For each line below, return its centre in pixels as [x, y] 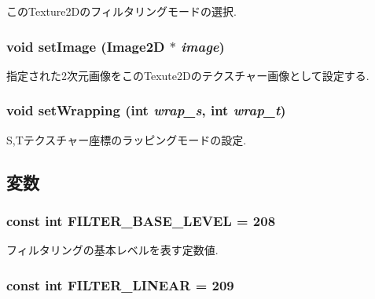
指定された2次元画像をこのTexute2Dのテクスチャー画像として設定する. [188, 75]
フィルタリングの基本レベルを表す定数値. [112, 250]
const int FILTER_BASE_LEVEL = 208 [141, 220]
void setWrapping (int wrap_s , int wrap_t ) [146, 110]
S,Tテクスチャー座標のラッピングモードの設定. [127, 139]
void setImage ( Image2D [86, 46]
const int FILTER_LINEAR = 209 [120, 284]
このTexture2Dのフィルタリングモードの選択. [121, 11]
